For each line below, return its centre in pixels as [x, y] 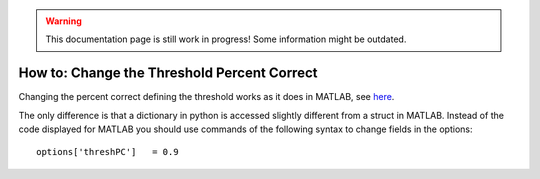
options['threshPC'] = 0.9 [107, 152]
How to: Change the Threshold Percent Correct [168, 73]
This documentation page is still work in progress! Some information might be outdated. [226, 39]
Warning [63, 21]
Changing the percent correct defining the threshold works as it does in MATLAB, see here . [206, 97]
